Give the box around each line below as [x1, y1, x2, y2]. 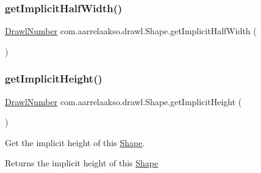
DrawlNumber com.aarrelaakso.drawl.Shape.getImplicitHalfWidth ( [5, 24, 257, 37]
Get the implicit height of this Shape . [5, 136, 145, 149]
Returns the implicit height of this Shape [5, 156, 159, 169]
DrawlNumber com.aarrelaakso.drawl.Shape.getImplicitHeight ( [5, 95, 242, 108]
